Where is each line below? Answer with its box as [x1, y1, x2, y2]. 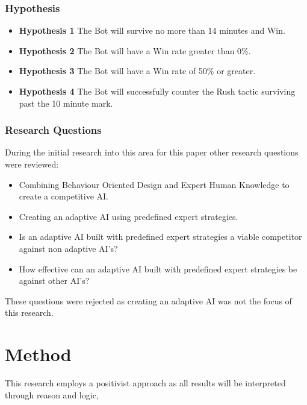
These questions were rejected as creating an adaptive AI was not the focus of [5, 294, 292, 307]
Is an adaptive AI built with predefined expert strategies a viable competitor [19, 230, 302, 243]
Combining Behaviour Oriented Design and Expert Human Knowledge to [19, 178, 290, 190]
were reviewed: [5, 158, 59, 170]
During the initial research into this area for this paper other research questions [5, 146, 299, 159]
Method [5, 342, 72, 366]
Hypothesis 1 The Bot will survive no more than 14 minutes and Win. [19, 24, 285, 37]
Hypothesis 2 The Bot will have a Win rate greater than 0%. [19, 44, 251, 57]
